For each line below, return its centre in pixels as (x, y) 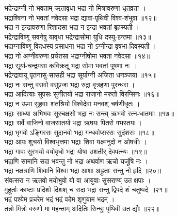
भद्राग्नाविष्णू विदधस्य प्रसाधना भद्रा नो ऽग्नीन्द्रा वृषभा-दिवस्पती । (81, 46)
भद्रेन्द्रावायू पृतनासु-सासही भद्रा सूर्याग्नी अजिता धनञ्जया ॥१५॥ (81, 75)
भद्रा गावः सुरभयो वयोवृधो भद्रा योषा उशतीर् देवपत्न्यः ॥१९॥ (76, 151)
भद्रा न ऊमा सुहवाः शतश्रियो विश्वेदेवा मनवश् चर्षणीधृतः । (72, 103)
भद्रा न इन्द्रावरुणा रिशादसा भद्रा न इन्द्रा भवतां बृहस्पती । (72, 27)
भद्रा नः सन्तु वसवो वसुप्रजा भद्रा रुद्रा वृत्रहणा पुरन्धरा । (70, 84)
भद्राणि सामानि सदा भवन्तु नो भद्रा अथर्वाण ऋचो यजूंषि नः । (76, 161)
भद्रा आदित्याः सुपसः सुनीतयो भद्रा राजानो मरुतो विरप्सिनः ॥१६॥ (82, 94)
